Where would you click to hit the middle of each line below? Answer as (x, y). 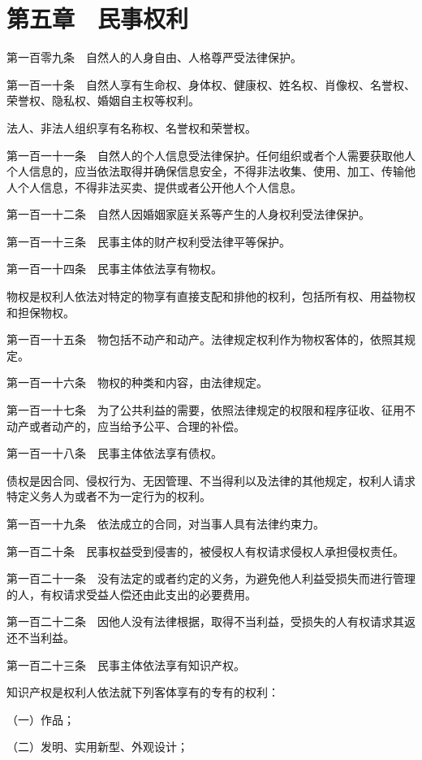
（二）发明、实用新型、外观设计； (97, 747)
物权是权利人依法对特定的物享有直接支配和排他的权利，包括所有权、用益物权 (211, 296)
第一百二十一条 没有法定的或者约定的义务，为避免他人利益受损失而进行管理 (211, 578)
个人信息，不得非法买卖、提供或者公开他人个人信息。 (159, 187)
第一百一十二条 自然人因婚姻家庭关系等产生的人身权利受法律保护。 (188, 214)
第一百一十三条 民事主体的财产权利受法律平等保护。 (149, 241)
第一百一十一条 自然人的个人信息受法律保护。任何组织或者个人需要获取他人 (211, 155)
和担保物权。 (41, 312)
